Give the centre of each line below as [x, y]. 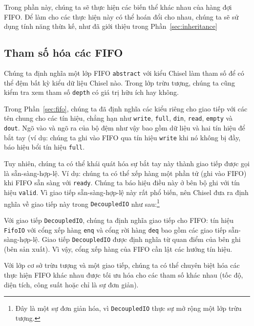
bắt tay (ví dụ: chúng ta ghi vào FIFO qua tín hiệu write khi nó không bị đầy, [122, 137]
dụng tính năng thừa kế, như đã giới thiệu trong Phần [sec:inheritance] [111, 26]
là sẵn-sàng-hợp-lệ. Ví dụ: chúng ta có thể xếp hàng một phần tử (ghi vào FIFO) [125, 173]
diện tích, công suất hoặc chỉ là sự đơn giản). [71, 284]
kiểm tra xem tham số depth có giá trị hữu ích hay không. [91, 92]
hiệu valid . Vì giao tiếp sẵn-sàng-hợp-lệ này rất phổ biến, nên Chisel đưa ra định [126, 192]
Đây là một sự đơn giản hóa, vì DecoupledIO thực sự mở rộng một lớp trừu [128, 308]
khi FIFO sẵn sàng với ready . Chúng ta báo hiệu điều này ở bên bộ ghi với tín [122, 183]
